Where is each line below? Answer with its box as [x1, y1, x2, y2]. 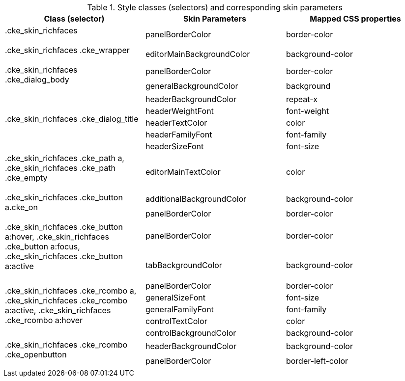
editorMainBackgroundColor [145, 49, 250, 59]
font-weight [286, 106, 329, 116]
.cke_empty [5, 173, 48, 183]
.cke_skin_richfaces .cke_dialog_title [5, 114, 139, 124]
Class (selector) [44, 14, 105, 24]
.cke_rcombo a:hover [5, 315, 83, 325]
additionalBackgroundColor [145, 194, 247, 204]
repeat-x [286, 94, 318, 104]
